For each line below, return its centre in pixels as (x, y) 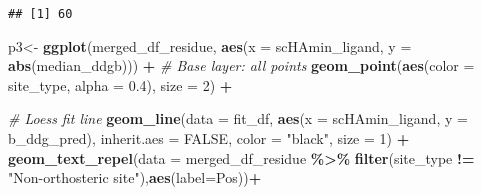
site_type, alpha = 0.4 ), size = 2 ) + (120, 84)
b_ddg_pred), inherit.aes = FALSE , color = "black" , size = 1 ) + (209, 138)
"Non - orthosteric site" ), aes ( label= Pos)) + (135, 177)
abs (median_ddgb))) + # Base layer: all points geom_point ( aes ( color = (241, 65)
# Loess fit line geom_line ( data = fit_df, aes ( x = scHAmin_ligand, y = (238, 118)
